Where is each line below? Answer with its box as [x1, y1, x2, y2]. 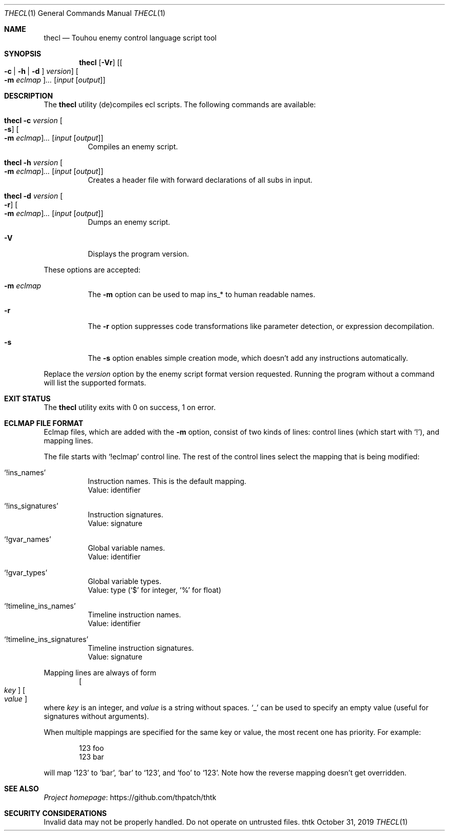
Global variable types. [88, 577, 161, 586]
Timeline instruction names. [88, 610, 181, 619]
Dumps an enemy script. [88, 218, 170, 226]
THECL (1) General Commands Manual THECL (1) [4, 9, 166, 17]
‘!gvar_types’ [4, 568, 48, 577]
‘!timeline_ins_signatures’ [4, 635, 89, 644]
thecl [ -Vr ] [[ [79, 58, 123, 67]
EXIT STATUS [4, 394, 51, 403]
